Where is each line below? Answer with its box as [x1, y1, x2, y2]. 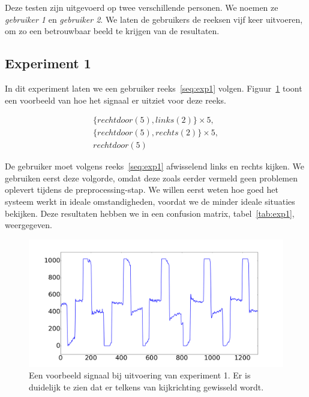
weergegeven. [5, 219, 52, 231]
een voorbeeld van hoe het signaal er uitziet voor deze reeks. [5, 93, 226, 106]
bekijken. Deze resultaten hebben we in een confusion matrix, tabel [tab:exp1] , [5, 207, 295, 219]
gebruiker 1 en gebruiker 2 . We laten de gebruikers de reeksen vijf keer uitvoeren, [5, 13, 303, 25]
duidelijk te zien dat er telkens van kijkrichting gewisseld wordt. [29, 380, 264, 393]
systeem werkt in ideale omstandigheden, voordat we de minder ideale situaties [5, 195, 295, 208]
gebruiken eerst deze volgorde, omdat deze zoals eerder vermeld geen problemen [5, 171, 298, 184]
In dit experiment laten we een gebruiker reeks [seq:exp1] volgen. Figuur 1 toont [5, 81, 302, 94]
